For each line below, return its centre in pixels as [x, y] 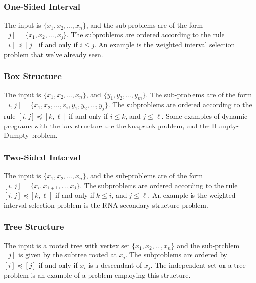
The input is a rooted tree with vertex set [67, 245]
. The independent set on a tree [198, 265]
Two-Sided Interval [42, 157]
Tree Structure [34, 227]
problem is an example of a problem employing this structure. [97, 275]
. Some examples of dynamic [205, 116]
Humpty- [225, 125]
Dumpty [16, 135]
